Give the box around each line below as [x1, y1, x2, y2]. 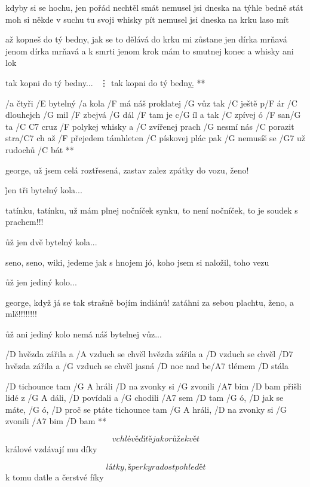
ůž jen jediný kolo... [5, 276, 77, 288]
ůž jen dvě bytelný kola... [5, 235, 97, 248]
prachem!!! [5, 215, 44, 228]
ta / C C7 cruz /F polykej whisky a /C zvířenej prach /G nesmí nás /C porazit [5, 120, 294, 132]
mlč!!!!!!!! [5, 308, 37, 320]
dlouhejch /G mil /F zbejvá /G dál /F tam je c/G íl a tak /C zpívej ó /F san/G [5, 108, 301, 121]
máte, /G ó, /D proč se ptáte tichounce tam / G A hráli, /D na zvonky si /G [5, 403, 287, 415]
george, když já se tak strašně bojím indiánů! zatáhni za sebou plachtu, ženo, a [5, 296, 294, 308]
